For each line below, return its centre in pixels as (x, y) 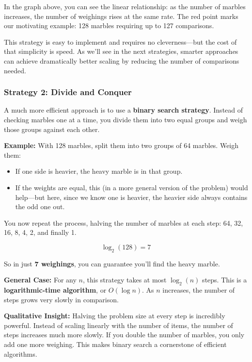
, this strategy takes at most (125, 280)
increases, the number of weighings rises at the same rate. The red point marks (121, 16)
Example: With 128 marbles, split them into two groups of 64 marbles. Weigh (121, 145)
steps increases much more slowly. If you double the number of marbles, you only (124, 335)
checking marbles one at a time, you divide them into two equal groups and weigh (126, 119)
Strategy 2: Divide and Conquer (68, 92)
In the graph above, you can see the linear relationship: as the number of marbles (125, 6)
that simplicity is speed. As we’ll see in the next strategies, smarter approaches (121, 51)
